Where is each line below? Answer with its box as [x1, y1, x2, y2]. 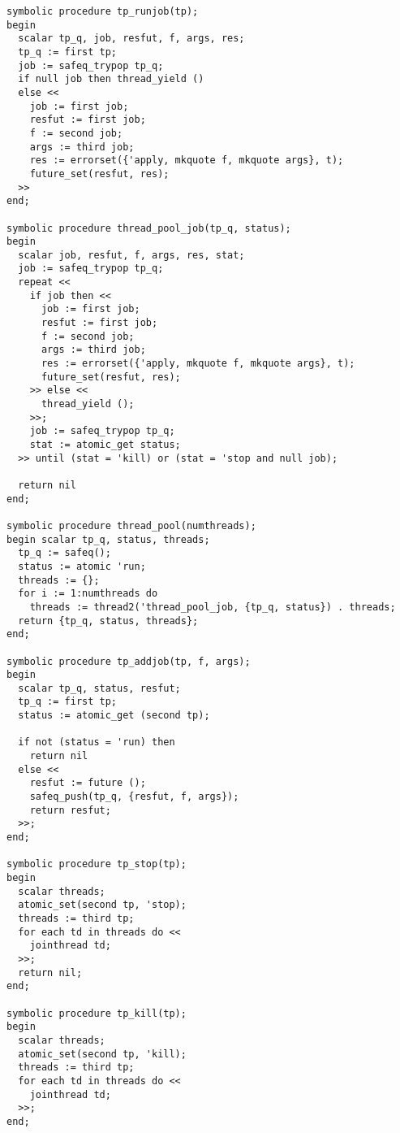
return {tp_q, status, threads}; [18, 614, 199, 627]
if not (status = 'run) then [18, 736, 175, 749]
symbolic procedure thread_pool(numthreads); [6, 519, 256, 532]
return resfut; [29, 804, 111, 816]
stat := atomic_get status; [29, 439, 181, 450]
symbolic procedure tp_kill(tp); [6, 1007, 187, 1019]
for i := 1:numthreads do [18, 588, 158, 600]
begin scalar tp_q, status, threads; [6, 533, 210, 545]
